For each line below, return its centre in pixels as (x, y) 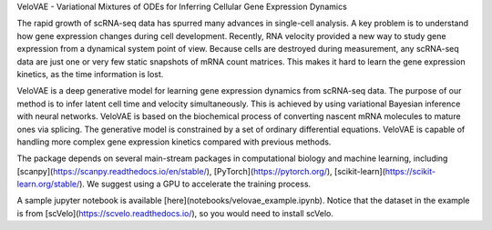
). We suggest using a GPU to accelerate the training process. (195, 184)
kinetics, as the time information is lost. (90, 74)
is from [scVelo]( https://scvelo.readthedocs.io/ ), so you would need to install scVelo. (175, 213)
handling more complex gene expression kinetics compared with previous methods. (174, 142)
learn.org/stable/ (48, 184)
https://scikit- (410, 171)
